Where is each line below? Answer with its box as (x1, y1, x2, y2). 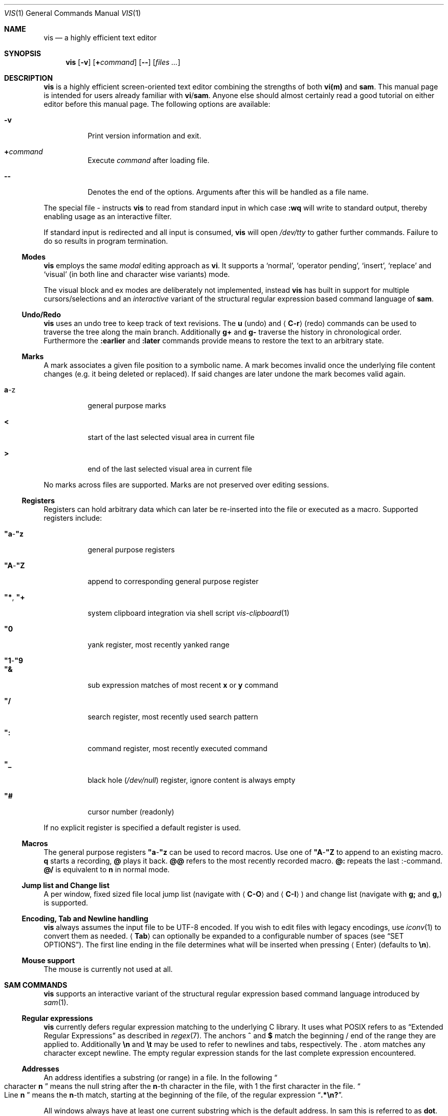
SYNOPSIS (4, 49, 41, 58)
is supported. (43, 898, 88, 907)
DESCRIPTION (4, 74, 53, 82)
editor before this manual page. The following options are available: (43, 100, 271, 108)
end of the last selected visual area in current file (87, 464, 252, 473)
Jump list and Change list (21, 881, 110, 890)
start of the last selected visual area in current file (87, 433, 255, 441)
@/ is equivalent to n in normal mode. (43, 865, 170, 874)
